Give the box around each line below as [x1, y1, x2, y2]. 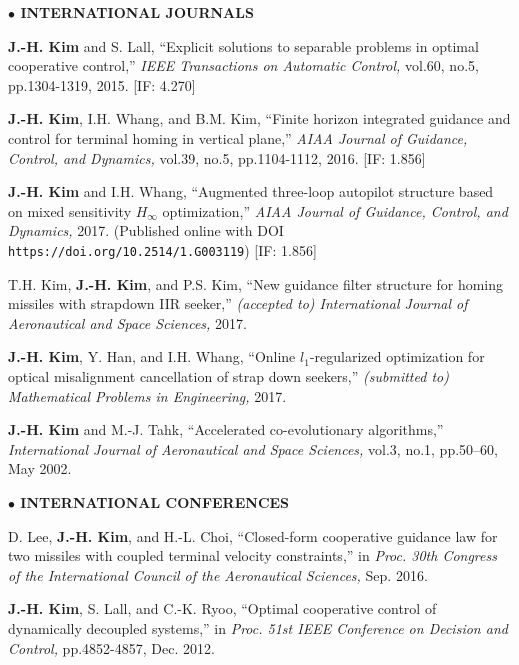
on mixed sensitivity [8, 200, 132, 221]
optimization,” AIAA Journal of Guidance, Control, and [162, 200, 508, 221]
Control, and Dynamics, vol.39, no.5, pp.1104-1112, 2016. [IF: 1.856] [8, 147, 426, 168]
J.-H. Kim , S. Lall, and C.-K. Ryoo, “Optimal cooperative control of [8, 598, 437, 619]
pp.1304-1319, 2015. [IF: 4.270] [8, 74, 196, 95]
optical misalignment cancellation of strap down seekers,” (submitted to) [8, 365, 449, 386]
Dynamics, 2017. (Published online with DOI [8, 220, 284, 241]
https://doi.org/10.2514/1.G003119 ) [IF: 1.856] [8, 239, 317, 260]
